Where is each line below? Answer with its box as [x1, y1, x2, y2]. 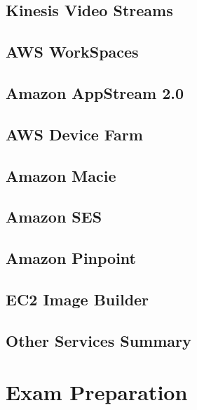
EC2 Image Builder [6, 288, 149, 310]
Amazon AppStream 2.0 [6, 81, 184, 103]
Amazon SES [6, 206, 102, 227]
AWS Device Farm [6, 123, 143, 145]
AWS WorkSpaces [6, 41, 139, 62]
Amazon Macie [6, 164, 116, 186]
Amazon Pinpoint [6, 247, 136, 269]
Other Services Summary [6, 329, 191, 351]
